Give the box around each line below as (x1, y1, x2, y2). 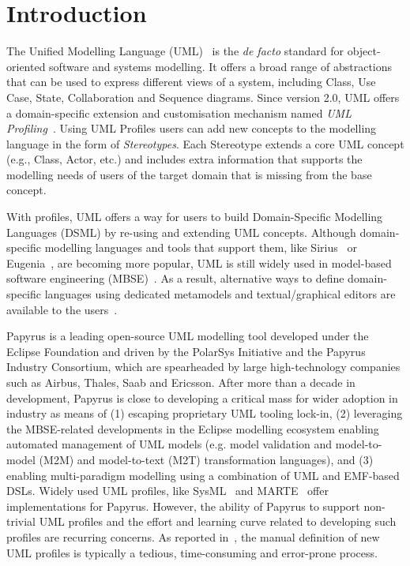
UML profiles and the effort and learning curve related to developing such (39, 513, 397, 530)
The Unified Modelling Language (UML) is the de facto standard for (6, 43, 344, 59)
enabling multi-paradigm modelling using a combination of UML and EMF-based (6, 467, 400, 483)
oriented (6, 58, 46, 74)
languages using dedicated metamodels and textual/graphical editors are (44, 286, 396, 302)
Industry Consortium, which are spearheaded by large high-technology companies (6, 358, 401, 375)
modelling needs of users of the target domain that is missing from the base (6, 166, 372, 182)
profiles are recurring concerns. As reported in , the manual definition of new (6, 528, 380, 545)
